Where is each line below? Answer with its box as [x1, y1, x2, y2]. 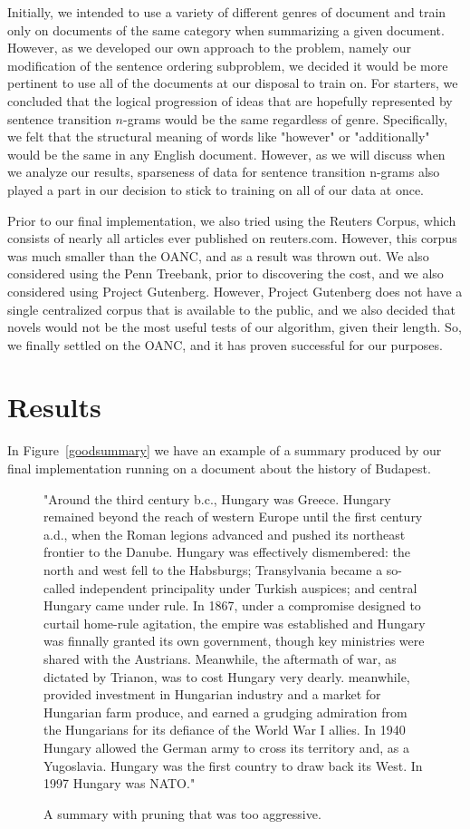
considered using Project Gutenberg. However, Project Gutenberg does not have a [7, 281, 463, 300]
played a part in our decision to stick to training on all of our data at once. [7, 180, 424, 199]
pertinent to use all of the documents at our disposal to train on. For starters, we [7, 73, 458, 93]
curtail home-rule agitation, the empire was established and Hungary [43, 613, 426, 632]
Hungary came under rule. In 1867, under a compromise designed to [43, 596, 421, 615]
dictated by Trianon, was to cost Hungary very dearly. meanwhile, [43, 667, 410, 686]
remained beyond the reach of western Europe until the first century [43, 507, 423, 526]
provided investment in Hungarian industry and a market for [43, 685, 381, 704]
